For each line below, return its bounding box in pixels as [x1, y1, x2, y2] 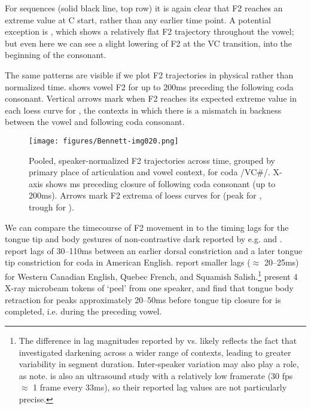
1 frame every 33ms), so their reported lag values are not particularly [33, 381, 287, 393]
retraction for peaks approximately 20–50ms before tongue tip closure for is [5, 293, 281, 306]
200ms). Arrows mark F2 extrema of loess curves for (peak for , [29, 189, 262, 202]
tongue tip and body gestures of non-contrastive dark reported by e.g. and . [5, 233, 282, 245]
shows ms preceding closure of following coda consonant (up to [45, 177, 276, 190]
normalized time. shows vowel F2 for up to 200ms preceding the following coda [5, 80, 294, 93]
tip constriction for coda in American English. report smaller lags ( [5, 256, 251, 268]
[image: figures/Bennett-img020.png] [29, 136, 179, 145]
